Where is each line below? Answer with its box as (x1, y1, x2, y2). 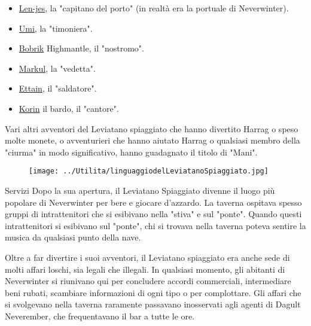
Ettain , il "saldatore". (19, 82, 97, 95)
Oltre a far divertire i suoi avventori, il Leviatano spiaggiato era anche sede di (5, 251, 290, 263)
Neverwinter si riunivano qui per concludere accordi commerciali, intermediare (5, 275, 291, 287)
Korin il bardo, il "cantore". (19, 102, 119, 114)
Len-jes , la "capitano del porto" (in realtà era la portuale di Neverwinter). (19, 2, 289, 14)
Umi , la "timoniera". (19, 22, 93, 34)
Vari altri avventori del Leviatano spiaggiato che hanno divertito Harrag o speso (5, 122, 298, 135)
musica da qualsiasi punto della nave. (5, 231, 141, 243)
